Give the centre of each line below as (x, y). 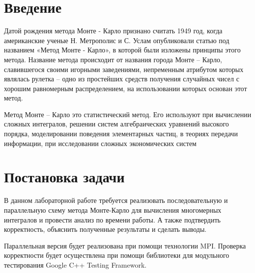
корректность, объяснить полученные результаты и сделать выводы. (105, 229)
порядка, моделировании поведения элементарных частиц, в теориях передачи (121, 134)
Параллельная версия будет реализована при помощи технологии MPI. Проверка (125, 245)
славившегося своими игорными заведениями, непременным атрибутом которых (124, 69)
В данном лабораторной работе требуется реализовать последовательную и (116, 200)
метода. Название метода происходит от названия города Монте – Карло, (113, 59)
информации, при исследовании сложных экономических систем (100, 143)
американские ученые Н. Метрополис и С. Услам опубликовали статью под (117, 40)
